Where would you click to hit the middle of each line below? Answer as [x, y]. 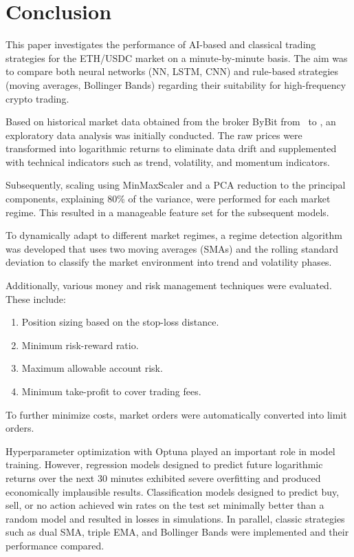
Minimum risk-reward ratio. [80, 345]
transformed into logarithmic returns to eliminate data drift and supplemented [171, 148]
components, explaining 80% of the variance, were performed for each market [168, 199]
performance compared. [55, 545]
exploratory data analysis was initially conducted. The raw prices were [154, 135]
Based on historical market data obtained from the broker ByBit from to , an [171, 122]
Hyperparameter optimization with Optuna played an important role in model [170, 451]
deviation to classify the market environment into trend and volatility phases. [169, 262]
